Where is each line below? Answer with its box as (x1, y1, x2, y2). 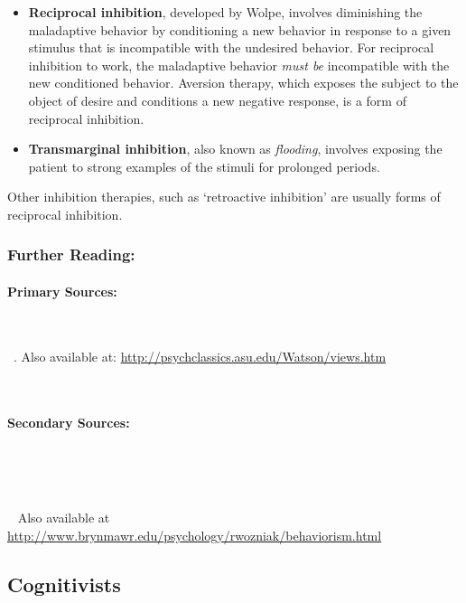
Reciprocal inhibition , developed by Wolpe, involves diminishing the (28, 3, 423, 21)
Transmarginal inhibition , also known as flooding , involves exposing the (28, 139, 443, 158)
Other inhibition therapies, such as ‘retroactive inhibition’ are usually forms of (7, 187, 441, 206)
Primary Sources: (7, 281, 117, 300)
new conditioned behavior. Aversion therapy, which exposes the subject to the (28, 73, 459, 92)
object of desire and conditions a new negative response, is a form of (28, 90, 406, 109)
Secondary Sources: (7, 412, 130, 431)
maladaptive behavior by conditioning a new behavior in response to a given (28, 20, 452, 39)
